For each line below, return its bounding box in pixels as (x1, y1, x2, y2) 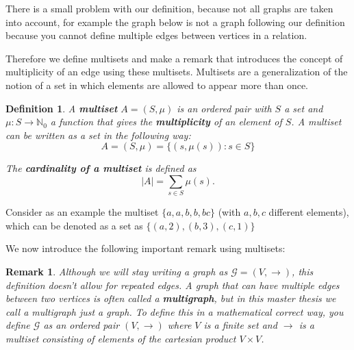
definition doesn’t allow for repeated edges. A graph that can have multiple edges (5, 277, 340, 292)
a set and (284, 101, 323, 115)
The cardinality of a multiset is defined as (5, 161, 197, 175)
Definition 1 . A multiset (5, 101, 118, 115)
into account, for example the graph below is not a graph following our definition (5, 14, 345, 29)
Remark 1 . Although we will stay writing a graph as (5, 264, 228, 279)
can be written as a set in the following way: (5, 127, 191, 142)
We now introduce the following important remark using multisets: (5, 241, 286, 255)
